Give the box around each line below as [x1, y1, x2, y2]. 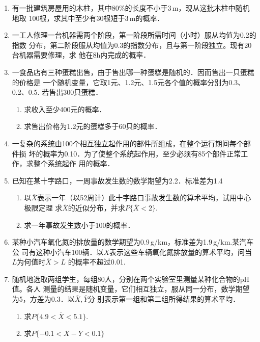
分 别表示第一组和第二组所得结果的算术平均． [88, 294, 240, 304]
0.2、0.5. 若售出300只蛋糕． [12, 87, 103, 97]
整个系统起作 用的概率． [33, 158, 114, 169]
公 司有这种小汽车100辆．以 [12, 246, 104, 257]
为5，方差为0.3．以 [12, 294, 75, 304]
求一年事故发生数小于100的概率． [24, 219, 135, 230]
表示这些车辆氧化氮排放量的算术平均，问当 [109, 246, 252, 257]
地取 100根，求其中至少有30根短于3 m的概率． [12, 12, 164, 23]
